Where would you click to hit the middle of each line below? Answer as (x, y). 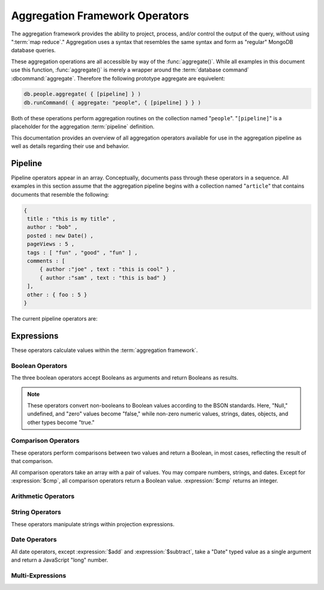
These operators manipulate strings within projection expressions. (93, 524)
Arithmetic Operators (43, 496)
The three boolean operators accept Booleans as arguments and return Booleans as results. (125, 378)
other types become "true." (61, 422)
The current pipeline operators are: (54, 318)
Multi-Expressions (39, 576)
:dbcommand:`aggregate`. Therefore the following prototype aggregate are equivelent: (118, 78)
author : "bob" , (52, 227)
